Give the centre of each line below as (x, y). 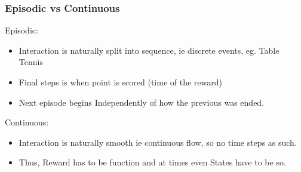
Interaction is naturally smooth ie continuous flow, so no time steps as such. (158, 142)
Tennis (31, 62)
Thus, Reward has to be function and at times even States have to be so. (152, 162)
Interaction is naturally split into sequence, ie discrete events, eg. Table (149, 50)
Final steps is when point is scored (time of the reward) (120, 82)
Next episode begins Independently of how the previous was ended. (142, 102)
